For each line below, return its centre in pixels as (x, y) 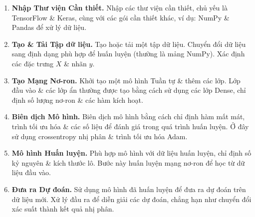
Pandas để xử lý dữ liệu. (49, 27)
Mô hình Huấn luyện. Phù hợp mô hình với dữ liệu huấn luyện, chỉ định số (131, 153)
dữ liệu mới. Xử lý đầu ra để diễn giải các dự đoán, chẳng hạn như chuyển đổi (131, 199)
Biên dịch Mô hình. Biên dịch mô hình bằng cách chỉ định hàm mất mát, (128, 116)
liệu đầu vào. (31, 172)
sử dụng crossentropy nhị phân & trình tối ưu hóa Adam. (100, 136)
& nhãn (75, 63)
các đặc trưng (33, 63)
